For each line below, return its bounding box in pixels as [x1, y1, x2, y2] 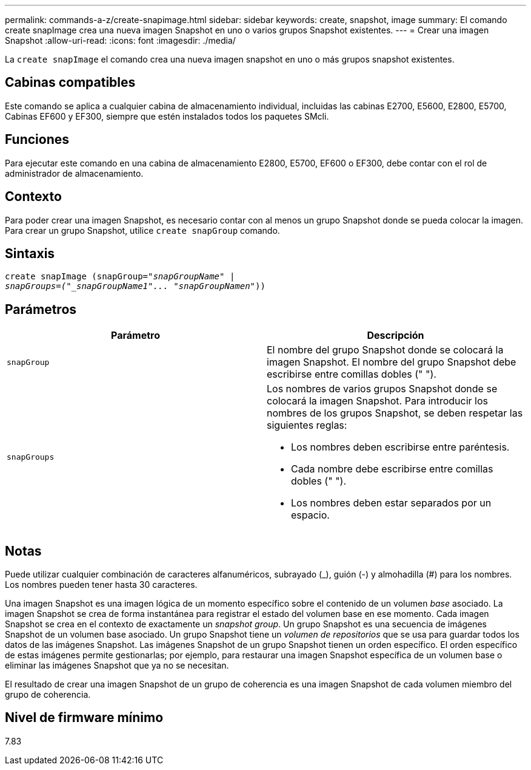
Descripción [367, 329, 424, 342]
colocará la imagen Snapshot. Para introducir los [267, 395, 488, 407]
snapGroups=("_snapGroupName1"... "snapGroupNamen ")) [5, 281, 265, 291]
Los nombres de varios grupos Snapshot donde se [267, 383, 498, 395]
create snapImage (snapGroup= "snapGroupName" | [5, 271, 235, 282]
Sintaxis [5, 245, 55, 261]
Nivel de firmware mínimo [5, 710, 164, 726]
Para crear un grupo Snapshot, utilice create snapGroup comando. [5, 225, 280, 236]
